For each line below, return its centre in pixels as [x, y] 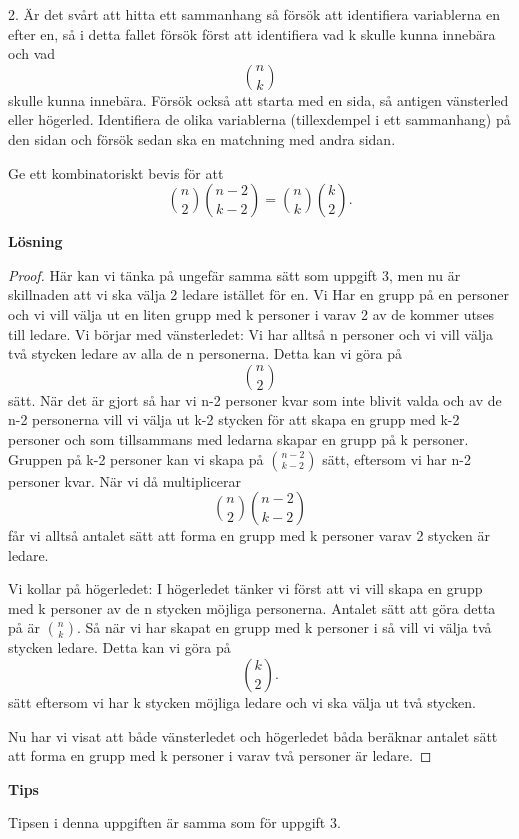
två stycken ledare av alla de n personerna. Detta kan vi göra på [205, 353]
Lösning [35, 241]
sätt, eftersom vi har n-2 [396, 458]
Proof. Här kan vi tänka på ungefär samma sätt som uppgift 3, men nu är [234, 274]
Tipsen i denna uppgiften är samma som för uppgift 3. [174, 822]
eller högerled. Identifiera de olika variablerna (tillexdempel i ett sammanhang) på [259, 119]
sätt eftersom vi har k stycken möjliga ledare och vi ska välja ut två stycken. [242, 702]
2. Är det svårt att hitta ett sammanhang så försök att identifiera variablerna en [254, 14]
